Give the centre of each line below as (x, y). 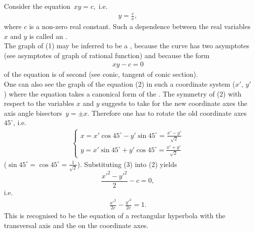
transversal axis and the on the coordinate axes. (76, 225)
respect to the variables (39, 103)
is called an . (48, 36)
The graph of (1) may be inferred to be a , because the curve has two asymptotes (127, 46)
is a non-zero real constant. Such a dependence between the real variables (140, 26)
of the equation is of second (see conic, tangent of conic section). (101, 74)
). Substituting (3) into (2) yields (127, 164)
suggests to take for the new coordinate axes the (175, 103)
